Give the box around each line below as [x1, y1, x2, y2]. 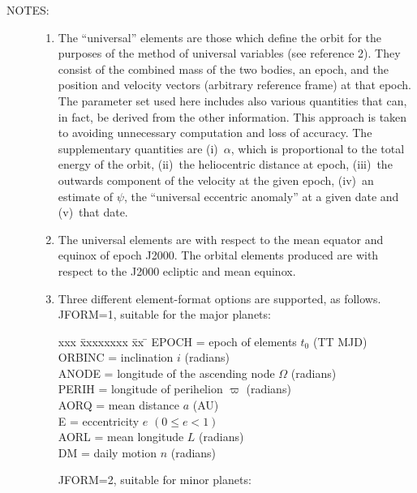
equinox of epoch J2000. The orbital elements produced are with [58, 246, 379, 264]
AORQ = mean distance [58, 397, 179, 414]
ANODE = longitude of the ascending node [58, 364, 275, 381]
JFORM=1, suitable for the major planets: [58, 306, 271, 323]
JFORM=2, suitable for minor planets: [58, 471, 251, 488]
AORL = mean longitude [58, 428, 184, 445]
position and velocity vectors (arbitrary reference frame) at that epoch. [58, 76, 412, 93]
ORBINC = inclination [58, 349, 174, 366]
